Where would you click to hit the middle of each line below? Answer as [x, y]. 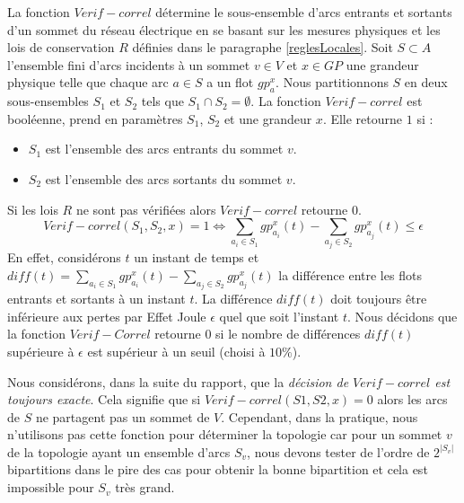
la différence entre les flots [350, 274]
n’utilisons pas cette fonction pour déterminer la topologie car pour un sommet [225, 434]
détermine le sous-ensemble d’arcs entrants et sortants [304, 12]
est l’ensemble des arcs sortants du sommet [164, 178]
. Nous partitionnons [332, 82]
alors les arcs [412, 399]
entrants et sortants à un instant [96, 299]
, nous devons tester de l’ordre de [338, 451]
